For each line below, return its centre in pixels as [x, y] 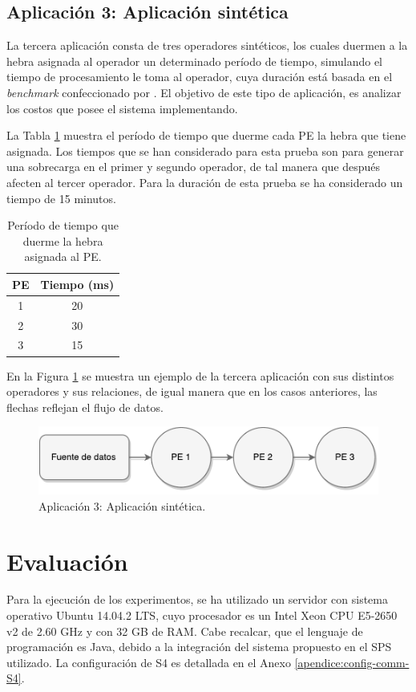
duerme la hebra [63, 240]
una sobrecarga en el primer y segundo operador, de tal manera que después [194, 167]
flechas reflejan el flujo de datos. [85, 407]
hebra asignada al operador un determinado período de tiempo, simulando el [195, 61]
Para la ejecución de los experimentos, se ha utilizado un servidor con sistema [197, 599]
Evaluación [67, 561]
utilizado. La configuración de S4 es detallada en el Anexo [149, 662]
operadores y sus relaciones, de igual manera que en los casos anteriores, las [192, 391]
